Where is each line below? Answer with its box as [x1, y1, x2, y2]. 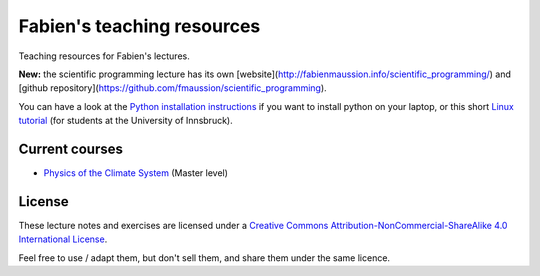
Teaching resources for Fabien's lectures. [18, 50, 190, 62]
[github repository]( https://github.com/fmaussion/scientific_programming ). [18, 82, 327, 94]
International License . [18, 233, 108, 245]
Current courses [18, 140, 124, 157]
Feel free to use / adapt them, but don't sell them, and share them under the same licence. [18, 251, 390, 264]
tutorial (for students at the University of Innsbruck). [18, 115, 234, 127]
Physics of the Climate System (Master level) [43, 167, 229, 179]
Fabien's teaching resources [18, 15, 261, 37]
